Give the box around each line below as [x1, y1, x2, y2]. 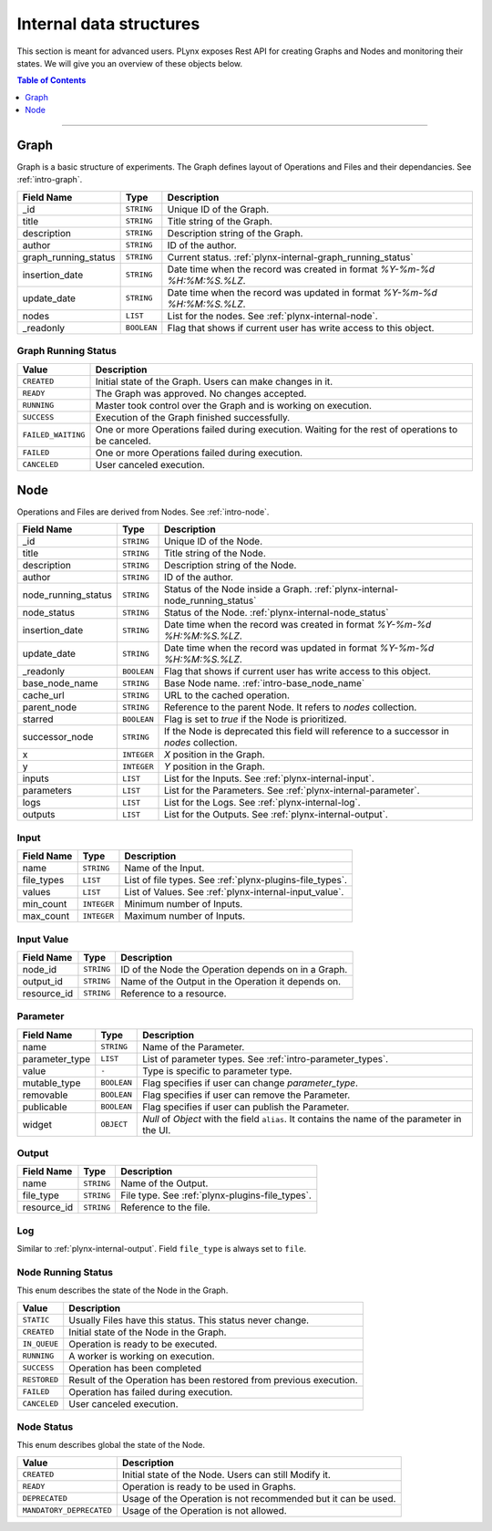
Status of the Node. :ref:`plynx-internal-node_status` [164, 607, 389, 620]
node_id [22, 963, 57, 975]
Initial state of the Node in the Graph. [68, 1326, 227, 1338]
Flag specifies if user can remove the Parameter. [142, 1088, 351, 1101]
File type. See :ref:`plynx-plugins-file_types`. [119, 1189, 312, 1202]
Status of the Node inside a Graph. [164, 583, 313, 596]
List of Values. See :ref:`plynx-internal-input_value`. [124, 886, 344, 899]
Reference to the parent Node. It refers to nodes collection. [164, 701, 417, 713]
